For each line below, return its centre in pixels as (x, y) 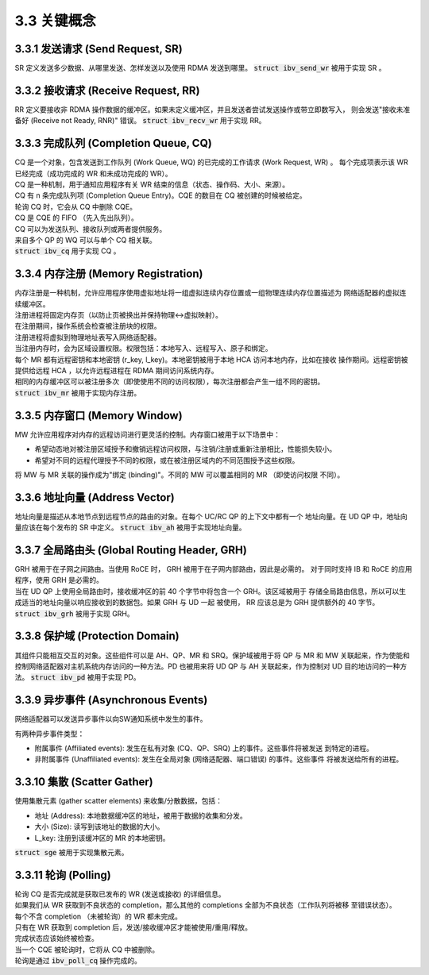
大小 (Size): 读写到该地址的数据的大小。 (99, 827)
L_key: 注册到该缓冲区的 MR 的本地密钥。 (102, 838)
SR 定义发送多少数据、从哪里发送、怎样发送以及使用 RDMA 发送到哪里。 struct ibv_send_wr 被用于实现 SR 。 (200, 68)
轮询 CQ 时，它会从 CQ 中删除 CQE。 (75, 206)
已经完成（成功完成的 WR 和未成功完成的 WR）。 (93, 173)
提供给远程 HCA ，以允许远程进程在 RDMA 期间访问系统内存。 (116, 371)
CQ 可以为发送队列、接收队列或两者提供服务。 (91, 229)
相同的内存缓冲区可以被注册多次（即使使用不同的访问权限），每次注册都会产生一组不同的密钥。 (170, 382)
